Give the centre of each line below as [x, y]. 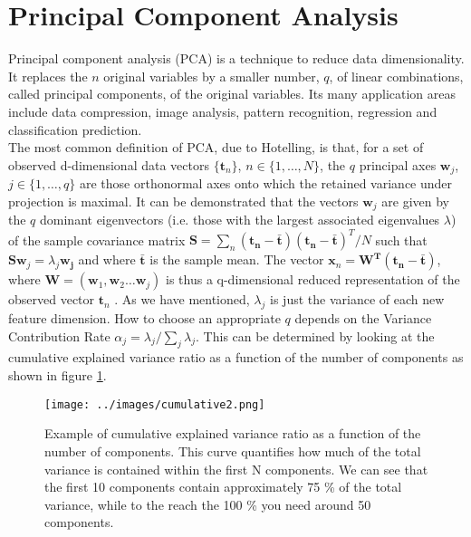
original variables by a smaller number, [211, 76]
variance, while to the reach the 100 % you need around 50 [208, 504]
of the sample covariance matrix [97, 240]
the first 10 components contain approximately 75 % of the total [223, 487]
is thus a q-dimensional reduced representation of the [313, 279]
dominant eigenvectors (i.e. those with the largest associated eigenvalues [240, 220]
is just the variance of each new [357, 299]
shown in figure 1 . [58, 375]
